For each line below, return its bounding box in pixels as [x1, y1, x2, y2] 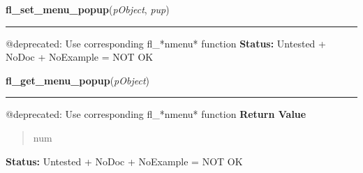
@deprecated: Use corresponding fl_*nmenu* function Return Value [6, 107, 306, 121]
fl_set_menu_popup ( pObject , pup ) [6, 2, 170, 16]
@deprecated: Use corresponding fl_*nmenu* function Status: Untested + [6, 36, 326, 50]
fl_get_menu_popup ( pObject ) [6, 73, 150, 87]
